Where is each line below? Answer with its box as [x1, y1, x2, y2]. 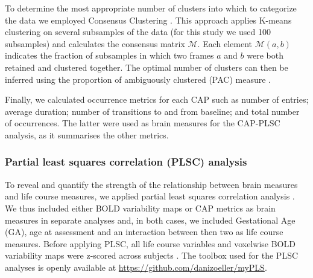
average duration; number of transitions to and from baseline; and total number [5, 105, 300, 117]
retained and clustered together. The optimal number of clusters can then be [5, 60, 288, 73]
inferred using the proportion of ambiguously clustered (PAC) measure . [5, 73, 271, 85]
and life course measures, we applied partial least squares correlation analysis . [5, 190, 295, 202]
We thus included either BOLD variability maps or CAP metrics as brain [5, 201, 276, 214]
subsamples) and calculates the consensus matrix [5, 37, 185, 50]
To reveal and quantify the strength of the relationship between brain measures [5, 178, 298, 190]
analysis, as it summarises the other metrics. [5, 128, 169, 141]
